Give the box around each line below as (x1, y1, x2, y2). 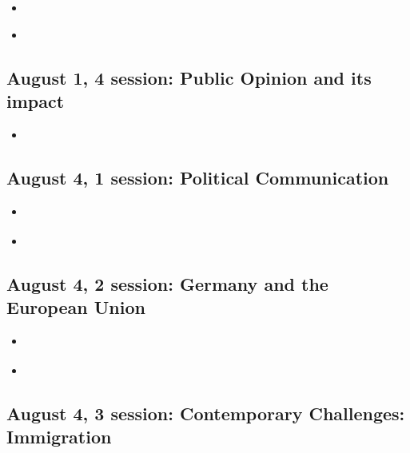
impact (6, 88, 65, 113)
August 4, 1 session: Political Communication (6, 165, 389, 189)
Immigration (6, 424, 112, 449)
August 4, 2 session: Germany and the (6, 271, 328, 296)
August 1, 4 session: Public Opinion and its (6, 65, 372, 89)
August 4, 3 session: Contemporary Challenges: (6, 400, 405, 425)
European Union (6, 294, 145, 319)
